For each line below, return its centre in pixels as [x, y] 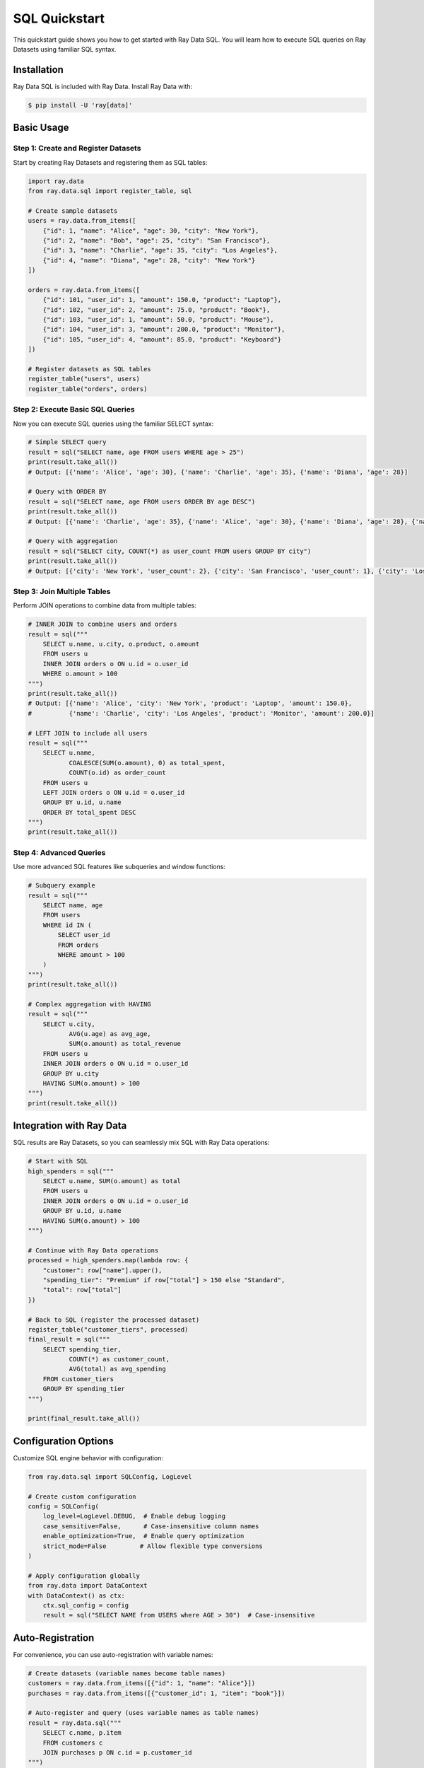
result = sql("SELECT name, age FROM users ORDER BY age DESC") [142, 501]
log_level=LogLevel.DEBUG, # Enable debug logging [134, 1516]
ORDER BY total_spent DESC [90, 812]
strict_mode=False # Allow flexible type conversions [153, 1546]
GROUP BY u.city [71, 1074]
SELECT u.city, [69, 1024]
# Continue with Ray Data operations [93, 1250]
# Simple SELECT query [67, 442]
